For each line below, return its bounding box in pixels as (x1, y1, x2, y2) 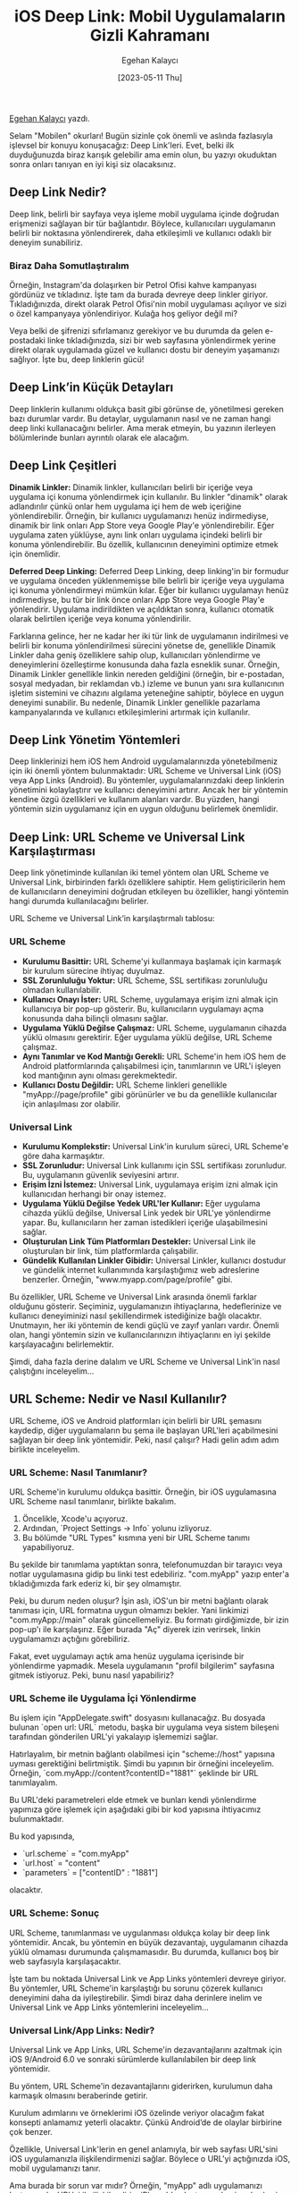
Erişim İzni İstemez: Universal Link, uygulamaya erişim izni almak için (21, 1179, 278, 1190)
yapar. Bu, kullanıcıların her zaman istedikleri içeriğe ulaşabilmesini (21, 1216, 268, 1227)
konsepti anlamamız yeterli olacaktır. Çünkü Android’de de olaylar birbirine (9, 2117, 283, 2128)
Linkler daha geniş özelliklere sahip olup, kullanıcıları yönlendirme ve (9, 649, 262, 660)
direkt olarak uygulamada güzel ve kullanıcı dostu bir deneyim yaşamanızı (9, 344, 279, 355)
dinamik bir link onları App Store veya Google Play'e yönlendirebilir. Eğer (9, 520, 275, 530)
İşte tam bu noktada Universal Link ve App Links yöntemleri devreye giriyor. (9, 1973, 287, 1984)
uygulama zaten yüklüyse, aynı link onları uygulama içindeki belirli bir (9, 529, 263, 540)
